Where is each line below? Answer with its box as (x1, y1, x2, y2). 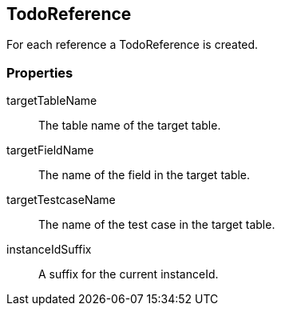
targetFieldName (6, 143, 94, 158)
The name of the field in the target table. (38, 168, 251, 182)
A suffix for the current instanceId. (38, 267, 219, 282)
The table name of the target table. (38, 118, 221, 133)
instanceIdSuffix (6, 242, 92, 257)
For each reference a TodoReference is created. (6, 38, 259, 52)
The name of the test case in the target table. (38, 218, 275, 232)
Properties (6, 64, 73, 81)
